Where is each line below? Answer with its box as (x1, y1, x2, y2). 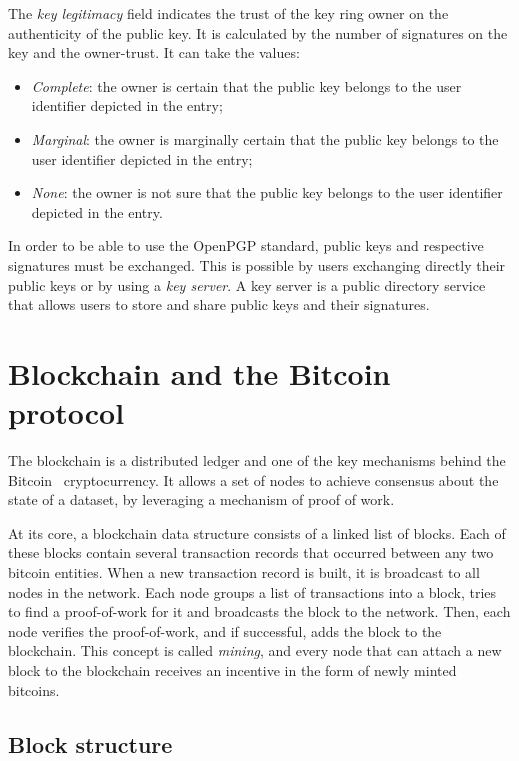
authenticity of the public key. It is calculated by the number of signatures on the (8, 22, 508, 43)
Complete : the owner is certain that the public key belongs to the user (31, 75, 462, 96)
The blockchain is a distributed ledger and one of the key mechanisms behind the (8, 450, 506, 471)
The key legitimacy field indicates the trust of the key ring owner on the (8, 3, 449, 23)
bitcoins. (8, 679, 60, 700)
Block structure (8, 728, 173, 759)
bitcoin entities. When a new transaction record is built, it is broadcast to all (8, 562, 480, 582)
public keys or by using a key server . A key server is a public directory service (8, 274, 486, 295)
